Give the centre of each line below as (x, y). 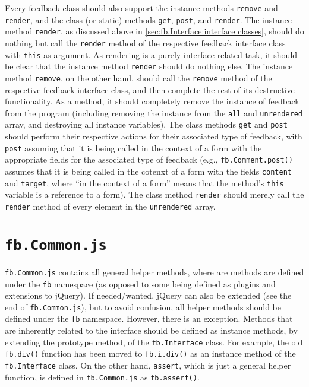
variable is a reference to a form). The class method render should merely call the (154, 194)
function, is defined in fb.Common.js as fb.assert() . (102, 377)
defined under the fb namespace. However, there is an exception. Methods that (149, 318)
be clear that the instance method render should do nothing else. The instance (149, 66)
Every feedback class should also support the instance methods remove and (141, 8)
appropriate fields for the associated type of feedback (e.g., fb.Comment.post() (149, 159)
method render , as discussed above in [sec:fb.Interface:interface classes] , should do (154, 31)
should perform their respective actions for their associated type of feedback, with (154, 136)
